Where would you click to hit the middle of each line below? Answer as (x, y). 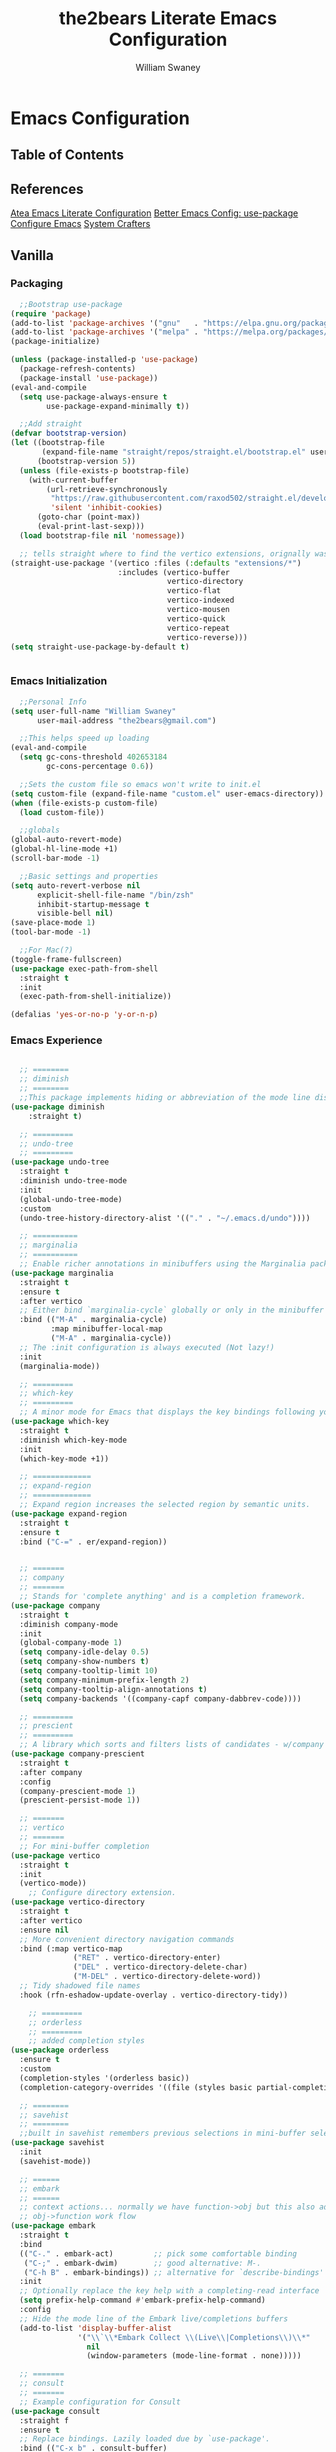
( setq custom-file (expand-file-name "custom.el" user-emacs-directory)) (167, 793)
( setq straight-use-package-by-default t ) (100, 647)
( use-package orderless (60, 2050)
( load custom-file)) (62, 812)
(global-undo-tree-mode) (71, 1199)
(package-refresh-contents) (78, 369)
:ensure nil (44, 1930)
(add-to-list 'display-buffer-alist (95, 2328)
